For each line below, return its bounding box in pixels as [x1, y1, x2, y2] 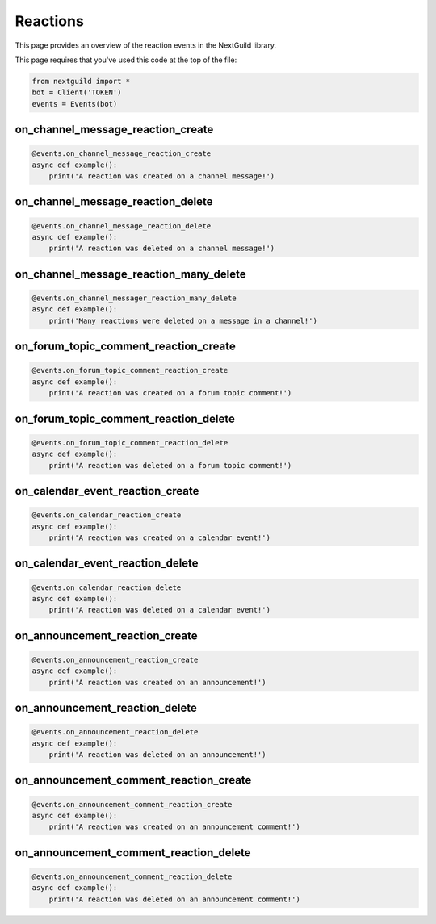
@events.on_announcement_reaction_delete [31, 727, 199, 737]
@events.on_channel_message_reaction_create [31, 149, 212, 158]
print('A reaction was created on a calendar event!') [48, 533, 270, 542]
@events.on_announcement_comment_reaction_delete [31, 872, 233, 881]
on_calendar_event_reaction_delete [15, 557, 199, 571]
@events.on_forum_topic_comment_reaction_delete [31, 438, 228, 447]
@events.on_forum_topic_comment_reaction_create [31, 366, 228, 375]
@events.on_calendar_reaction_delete [31, 583, 182, 592]
